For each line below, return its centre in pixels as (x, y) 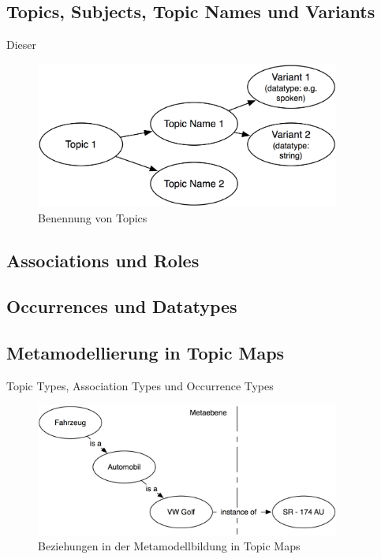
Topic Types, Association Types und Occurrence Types (140, 385)
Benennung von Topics (93, 217)
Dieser (22, 45)
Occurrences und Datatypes (122, 306)
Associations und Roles (103, 260)
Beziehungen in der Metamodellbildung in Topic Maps (169, 546)
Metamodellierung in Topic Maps (146, 353)
